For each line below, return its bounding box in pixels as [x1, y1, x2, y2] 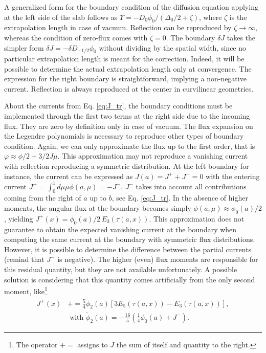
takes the [227, 32, 256, 42]
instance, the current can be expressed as [4, 170, 133, 181]
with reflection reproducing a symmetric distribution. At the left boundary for [4, 160, 249, 171]
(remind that [4, 254, 45, 264]
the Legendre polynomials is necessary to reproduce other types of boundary [4, 130, 244, 141]
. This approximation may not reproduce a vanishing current [57, 150, 248, 161]
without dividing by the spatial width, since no [99, 42, 247, 53]
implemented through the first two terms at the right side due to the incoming [4, 111, 250, 121]
